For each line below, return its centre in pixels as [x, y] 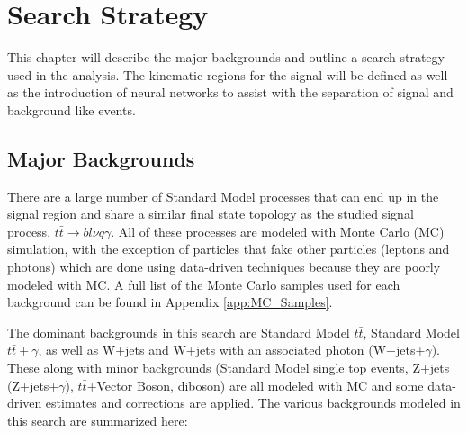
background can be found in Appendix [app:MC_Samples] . [170, 302]
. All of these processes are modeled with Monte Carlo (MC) [278, 231]
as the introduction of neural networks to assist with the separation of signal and [230, 92]
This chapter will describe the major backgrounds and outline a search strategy [226, 57]
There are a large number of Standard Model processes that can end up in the [223, 196]
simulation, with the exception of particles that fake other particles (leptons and [229, 249]
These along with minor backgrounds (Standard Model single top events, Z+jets [229, 368]
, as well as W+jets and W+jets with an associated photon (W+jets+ [232, 350]
